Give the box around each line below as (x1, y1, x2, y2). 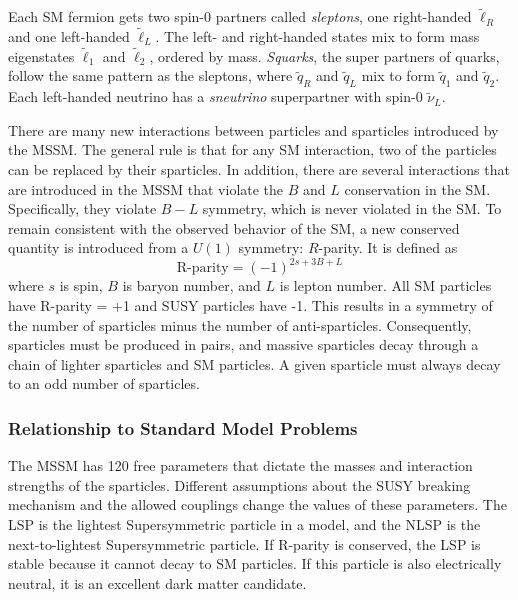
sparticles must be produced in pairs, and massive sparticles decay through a (8, 334, 479, 355)
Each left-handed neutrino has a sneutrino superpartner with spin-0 (8, 86, 423, 107)
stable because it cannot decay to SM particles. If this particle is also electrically (8, 553, 502, 574)
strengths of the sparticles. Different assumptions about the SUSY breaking (8, 474, 471, 495)
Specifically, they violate (8, 198, 157, 219)
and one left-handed (8, 26, 130, 47)
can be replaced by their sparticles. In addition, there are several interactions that (8, 159, 510, 180)
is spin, (59, 275, 103, 296)
